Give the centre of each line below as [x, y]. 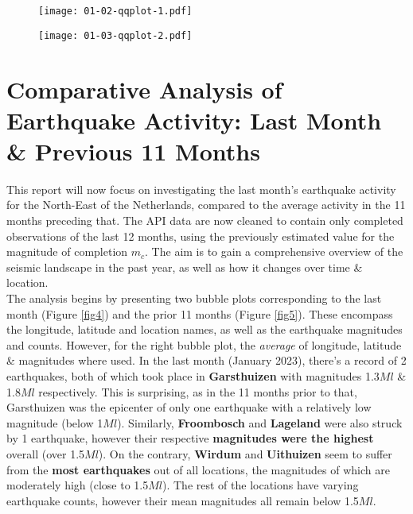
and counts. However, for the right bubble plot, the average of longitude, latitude [204, 344]
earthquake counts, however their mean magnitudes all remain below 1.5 [183, 500]
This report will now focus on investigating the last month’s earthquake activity [201, 189]
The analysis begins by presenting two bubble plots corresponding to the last [194, 298]
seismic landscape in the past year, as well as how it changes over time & [185, 267]
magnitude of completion [67, 251]
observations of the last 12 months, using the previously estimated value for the [201, 236]
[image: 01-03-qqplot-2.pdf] [115, 35]
